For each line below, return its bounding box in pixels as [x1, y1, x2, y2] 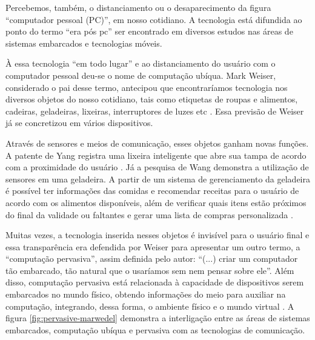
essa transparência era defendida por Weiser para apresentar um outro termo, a [5, 240, 300, 253]
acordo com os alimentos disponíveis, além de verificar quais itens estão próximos [5, 196, 307, 208]
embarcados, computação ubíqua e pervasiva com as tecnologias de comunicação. [5, 323, 305, 336]
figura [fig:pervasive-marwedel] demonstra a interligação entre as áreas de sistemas [5, 312, 310, 324]
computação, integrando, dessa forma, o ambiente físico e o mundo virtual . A [5, 299, 294, 312]
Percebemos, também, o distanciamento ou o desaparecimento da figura [5, 1, 271, 13]
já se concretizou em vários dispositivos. [5, 116, 153, 129]
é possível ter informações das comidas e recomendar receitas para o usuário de [5, 184, 299, 197]
